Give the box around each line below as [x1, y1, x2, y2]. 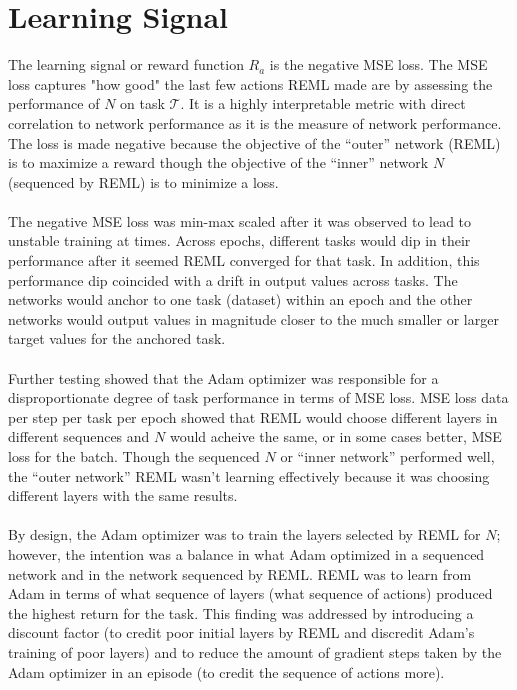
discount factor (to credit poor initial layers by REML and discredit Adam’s [8, 622, 475, 643]
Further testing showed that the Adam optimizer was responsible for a [8, 367, 439, 388]
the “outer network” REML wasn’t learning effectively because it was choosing [8, 465, 490, 486]
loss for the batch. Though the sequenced [8, 446, 260, 466]
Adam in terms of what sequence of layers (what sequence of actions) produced [8, 583, 493, 604]
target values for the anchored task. [8, 328, 226, 349]
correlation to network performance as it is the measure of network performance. [8, 112, 502, 133]
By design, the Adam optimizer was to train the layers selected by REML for [8, 524, 481, 545]
